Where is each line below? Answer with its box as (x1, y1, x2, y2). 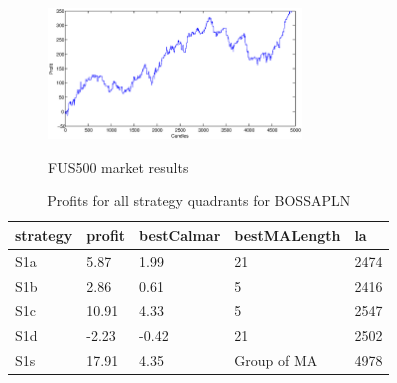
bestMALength (234, 224, 341, 245)
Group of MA (234, 350, 318, 371)
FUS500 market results (48, 156, 189, 177)
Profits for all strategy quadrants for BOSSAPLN (47, 190, 351, 211)
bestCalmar (139, 224, 221, 245)
